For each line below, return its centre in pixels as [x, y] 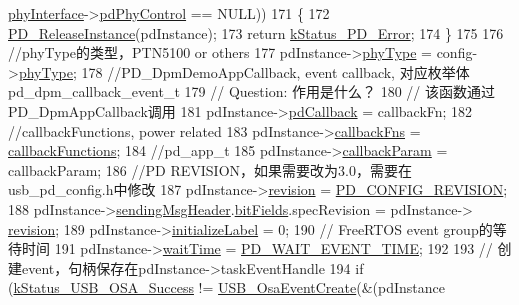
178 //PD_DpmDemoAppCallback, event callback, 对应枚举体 [275, 71]
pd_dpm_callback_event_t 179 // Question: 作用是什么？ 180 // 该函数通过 [251, 91]
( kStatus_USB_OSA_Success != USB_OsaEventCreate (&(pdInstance [226, 287]
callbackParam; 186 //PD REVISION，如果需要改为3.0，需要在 [210, 169]
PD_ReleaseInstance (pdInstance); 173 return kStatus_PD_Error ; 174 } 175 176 [256, 32]
